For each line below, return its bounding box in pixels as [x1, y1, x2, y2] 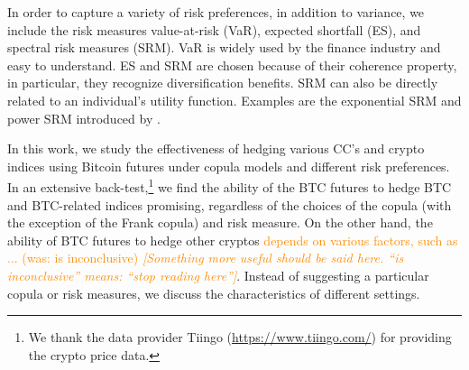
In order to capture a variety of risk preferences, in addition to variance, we [7, 3, 425, 21]
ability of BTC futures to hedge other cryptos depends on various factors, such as [7, 230, 458, 249]
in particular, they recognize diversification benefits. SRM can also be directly [7, 73, 438, 92]
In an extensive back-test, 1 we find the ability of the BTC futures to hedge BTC [7, 175, 452, 196]
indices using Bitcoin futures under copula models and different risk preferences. [7, 156, 450, 175]
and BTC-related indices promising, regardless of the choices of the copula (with [7, 195, 452, 214]
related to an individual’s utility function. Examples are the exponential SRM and [7, 90, 462, 109]
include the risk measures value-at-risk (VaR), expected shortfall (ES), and [7, 20, 421, 39]
